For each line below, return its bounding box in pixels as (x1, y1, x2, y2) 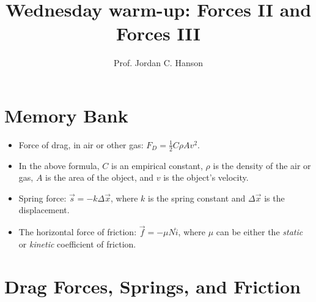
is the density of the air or (213, 159, 311, 172)
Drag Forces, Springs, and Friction (4, 273, 301, 298)
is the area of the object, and (45, 171, 154, 184)
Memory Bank (4, 102, 128, 127)
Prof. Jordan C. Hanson (113, 56, 204, 69)
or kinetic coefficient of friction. (18, 237, 136, 250)
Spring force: (18, 191, 67, 204)
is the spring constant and (148, 191, 246, 204)
